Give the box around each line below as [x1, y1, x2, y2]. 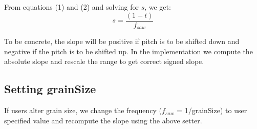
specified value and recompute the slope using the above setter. [4, 115, 202, 125]
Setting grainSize [4, 81, 96, 97]
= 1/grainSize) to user [177, 105, 247, 116]
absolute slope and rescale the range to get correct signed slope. [4, 56, 204, 67]
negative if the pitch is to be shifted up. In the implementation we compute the [4, 46, 253, 56]
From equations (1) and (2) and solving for [4, 2, 139, 12]
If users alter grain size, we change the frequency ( [4, 105, 162, 116]
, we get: [144, 2, 171, 12]
